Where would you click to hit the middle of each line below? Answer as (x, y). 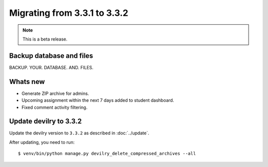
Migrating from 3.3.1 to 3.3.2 (69, 13)
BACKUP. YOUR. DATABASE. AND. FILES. (51, 67)
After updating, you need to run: (42, 142)
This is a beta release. (45, 39)
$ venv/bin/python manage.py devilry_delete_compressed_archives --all (107, 154)
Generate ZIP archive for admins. (55, 93)
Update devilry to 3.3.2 (45, 121)
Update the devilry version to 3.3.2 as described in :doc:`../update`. (79, 133)
